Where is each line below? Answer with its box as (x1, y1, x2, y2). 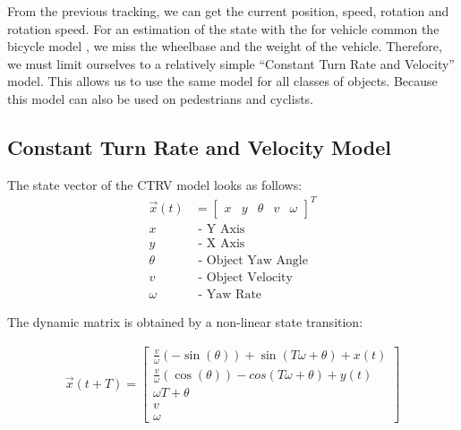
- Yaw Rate (198, 288, 262, 302)
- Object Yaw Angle (198, 254, 308, 267)
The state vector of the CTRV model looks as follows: (7, 175, 303, 193)
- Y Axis (198, 222, 245, 236)
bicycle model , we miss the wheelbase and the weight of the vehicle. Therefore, (7, 37, 442, 56)
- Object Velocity (198, 271, 293, 284)
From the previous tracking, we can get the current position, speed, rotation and (7, 2, 449, 20)
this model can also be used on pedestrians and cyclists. (7, 89, 314, 107)
